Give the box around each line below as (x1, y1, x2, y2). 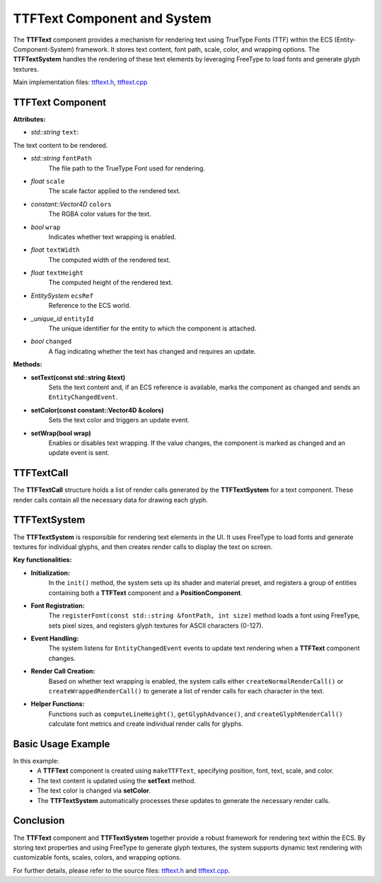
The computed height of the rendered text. (48, 278, 173, 287)
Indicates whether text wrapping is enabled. (48, 232, 177, 241)
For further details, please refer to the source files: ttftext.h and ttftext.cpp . (13, 866, 230, 875)
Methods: (13, 360, 42, 369)
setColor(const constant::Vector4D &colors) (30, 405, 164, 414)
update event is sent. (48, 449, 110, 457)
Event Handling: (30, 634, 79, 643)
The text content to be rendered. (13, 141, 108, 149)
